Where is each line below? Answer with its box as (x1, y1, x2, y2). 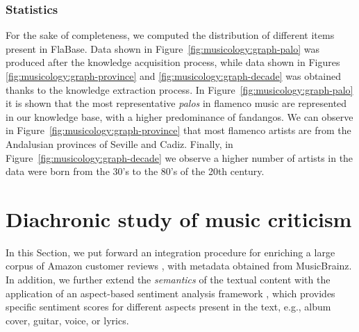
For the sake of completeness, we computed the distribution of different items (6, 28, 335, 42)
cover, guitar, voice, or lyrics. (6, 313, 129, 327)
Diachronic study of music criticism (6, 204, 352, 233)
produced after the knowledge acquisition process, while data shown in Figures (6, 55, 340, 69)
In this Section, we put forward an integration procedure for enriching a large (6, 244, 335, 259)
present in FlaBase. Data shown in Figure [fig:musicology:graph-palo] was (6, 41, 320, 56)
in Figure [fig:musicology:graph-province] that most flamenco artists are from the (6, 123, 351, 138)
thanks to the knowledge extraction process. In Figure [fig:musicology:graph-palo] (6, 82, 353, 97)
